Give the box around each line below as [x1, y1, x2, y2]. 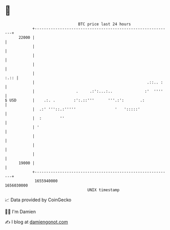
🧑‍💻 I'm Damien [5, 208, 36, 215]
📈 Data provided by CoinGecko [5, 197, 72, 203]
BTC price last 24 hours [78, 22, 131, 27]
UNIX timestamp [87, 187, 120, 193]
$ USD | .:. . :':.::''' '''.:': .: [5, 97, 145, 103]
